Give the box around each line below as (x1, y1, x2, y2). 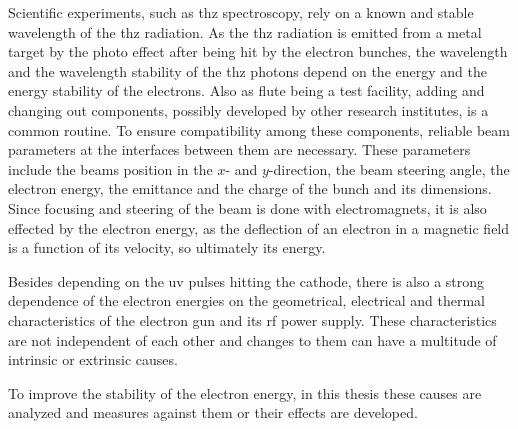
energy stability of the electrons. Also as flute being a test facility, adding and (8, 80, 485, 101)
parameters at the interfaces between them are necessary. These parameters (8, 139, 471, 160)
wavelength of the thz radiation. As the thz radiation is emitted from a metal (8, 21, 482, 42)
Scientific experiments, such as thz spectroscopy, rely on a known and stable (8, 2, 474, 22)
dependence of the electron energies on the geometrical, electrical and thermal (8, 290, 486, 311)
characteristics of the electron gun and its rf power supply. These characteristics (8, 309, 497, 330)
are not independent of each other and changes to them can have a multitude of (8, 329, 497, 350)
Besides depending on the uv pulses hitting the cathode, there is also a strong (8, 270, 485, 291)
